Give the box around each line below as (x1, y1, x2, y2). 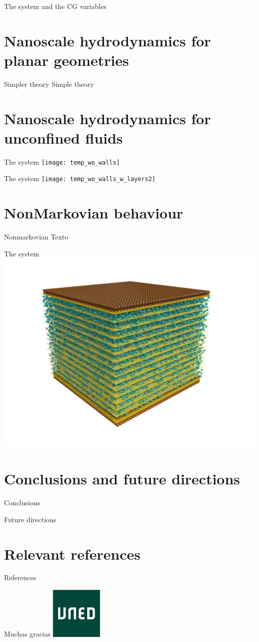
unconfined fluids (4, 127, 123, 148)
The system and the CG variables (4, 1, 107, 11)
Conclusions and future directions (4, 468, 240, 489)
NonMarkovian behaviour (4, 203, 183, 223)
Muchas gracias (4, 629, 51, 639)
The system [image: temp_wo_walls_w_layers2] (4, 173, 156, 184)
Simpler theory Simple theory (4, 78, 94, 89)
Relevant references (4, 543, 141, 564)
